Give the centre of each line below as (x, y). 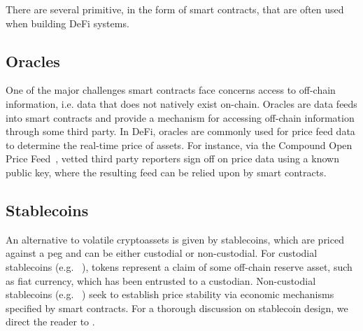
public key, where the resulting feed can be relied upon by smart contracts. (166, 172)
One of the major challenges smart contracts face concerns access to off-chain (171, 90)
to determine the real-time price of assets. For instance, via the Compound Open (179, 145)
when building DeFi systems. (67, 23)
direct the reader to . (50, 322)
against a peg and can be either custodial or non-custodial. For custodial (162, 253)
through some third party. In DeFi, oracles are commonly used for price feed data (180, 131)
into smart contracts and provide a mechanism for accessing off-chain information (180, 117)
